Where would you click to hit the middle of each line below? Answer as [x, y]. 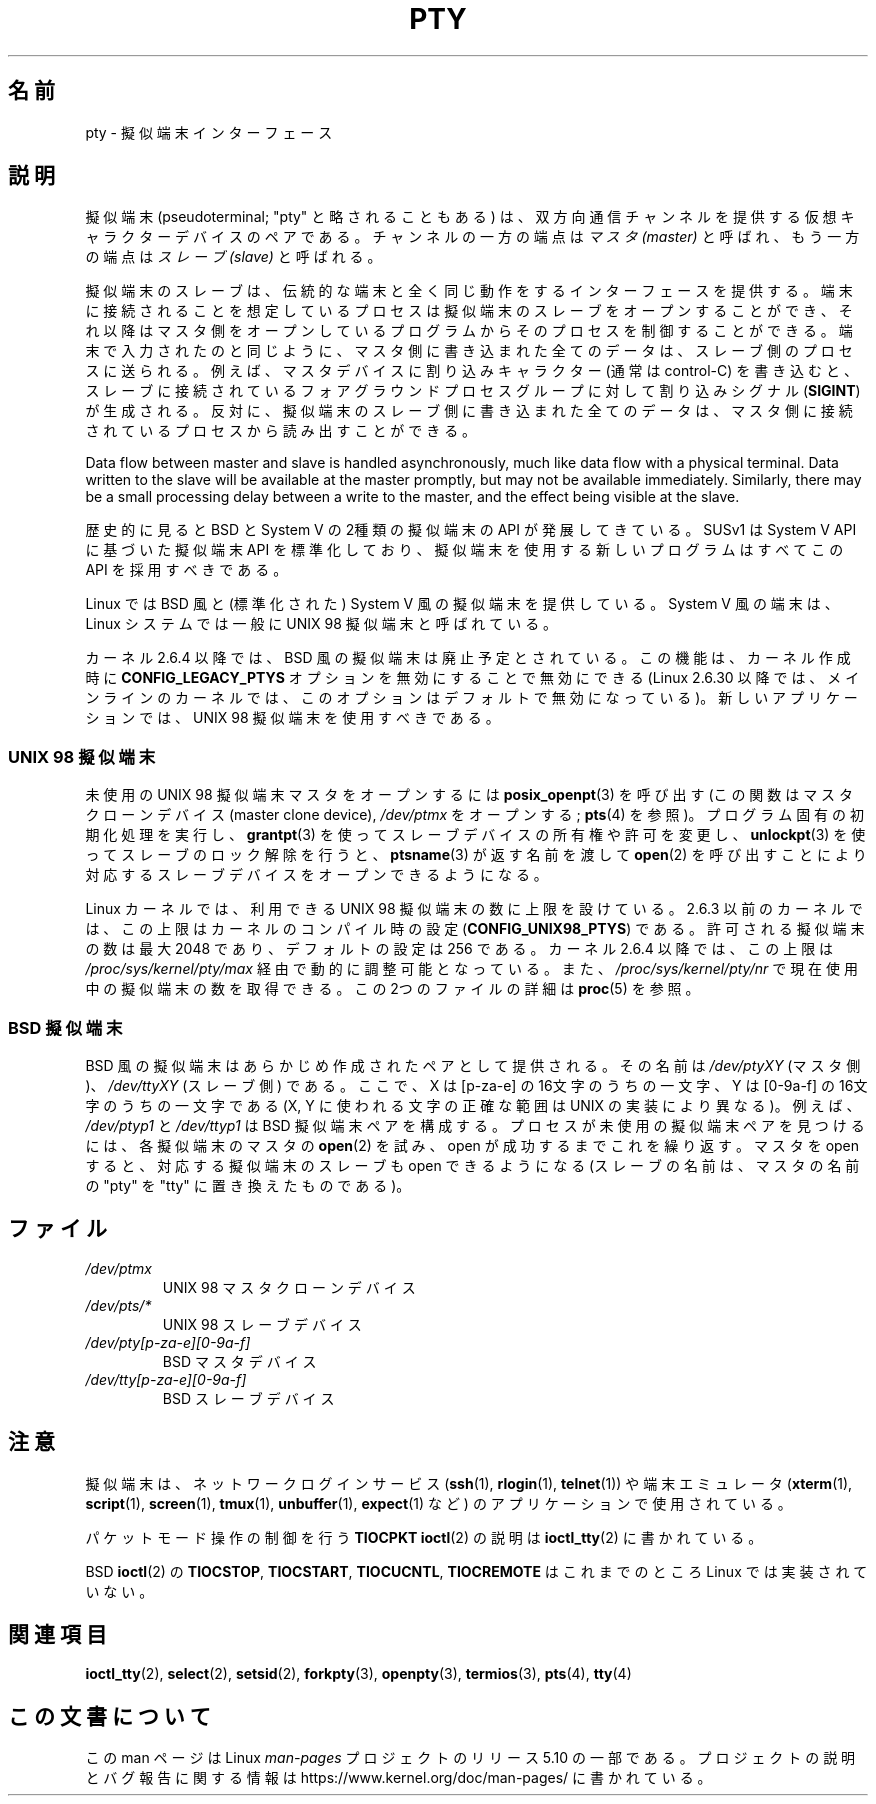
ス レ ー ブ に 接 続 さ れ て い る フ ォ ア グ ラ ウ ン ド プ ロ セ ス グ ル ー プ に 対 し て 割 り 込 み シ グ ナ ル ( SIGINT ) [473, 391]
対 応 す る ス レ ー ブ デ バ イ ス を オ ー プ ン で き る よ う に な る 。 [316, 875]
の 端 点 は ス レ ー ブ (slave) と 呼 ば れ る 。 [233, 257]
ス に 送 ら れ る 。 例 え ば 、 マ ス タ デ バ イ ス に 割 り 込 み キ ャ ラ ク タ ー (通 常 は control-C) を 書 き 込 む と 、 [471, 371]
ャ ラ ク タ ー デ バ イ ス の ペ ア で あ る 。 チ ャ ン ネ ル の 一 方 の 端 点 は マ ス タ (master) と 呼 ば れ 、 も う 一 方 [472, 237]
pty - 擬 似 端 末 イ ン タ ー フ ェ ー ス [209, 132]
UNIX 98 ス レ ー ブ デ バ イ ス [262, 1324]
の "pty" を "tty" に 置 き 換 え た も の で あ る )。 [248, 1185]
